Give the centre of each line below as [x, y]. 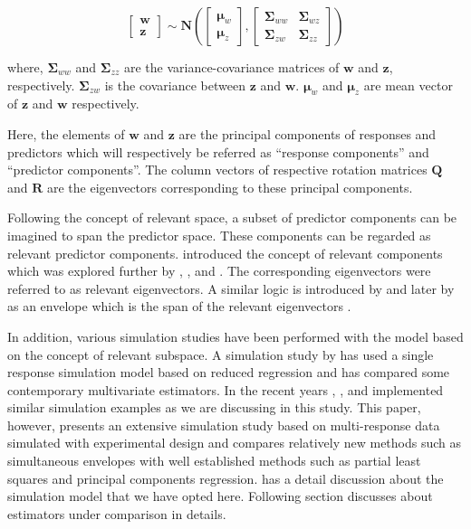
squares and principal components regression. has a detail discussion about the [226, 478]
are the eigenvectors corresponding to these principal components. [230, 187]
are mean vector [408, 85]
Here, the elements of [66, 133]
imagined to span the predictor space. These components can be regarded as [219, 235]
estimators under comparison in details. [117, 513]
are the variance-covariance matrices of [231, 67]
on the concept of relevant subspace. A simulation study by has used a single [221, 354]
